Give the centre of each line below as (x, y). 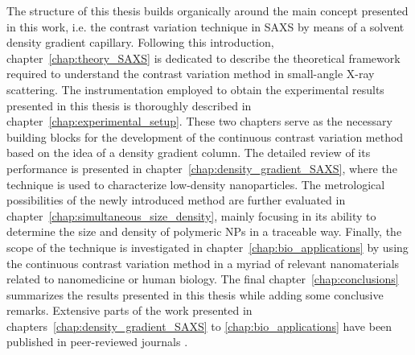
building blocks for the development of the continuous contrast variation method (205, 136)
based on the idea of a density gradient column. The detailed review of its (189, 153)
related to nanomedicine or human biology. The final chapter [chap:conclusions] (203, 279)
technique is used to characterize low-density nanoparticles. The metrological (196, 184)
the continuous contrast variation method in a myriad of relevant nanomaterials (203, 263)
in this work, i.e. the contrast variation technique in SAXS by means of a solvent (205, 26)
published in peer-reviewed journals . (97, 342)
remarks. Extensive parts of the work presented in (129, 310)
